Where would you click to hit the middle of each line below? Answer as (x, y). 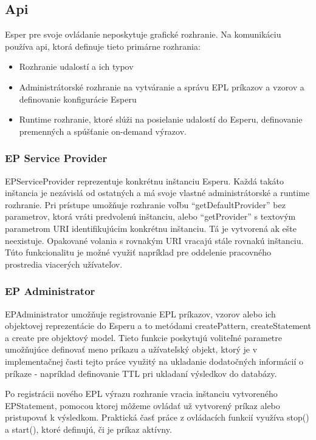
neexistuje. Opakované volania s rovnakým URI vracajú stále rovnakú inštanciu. (154, 240)
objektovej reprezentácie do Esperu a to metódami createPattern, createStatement (158, 326)
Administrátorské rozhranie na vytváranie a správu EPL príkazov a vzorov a (162, 86)
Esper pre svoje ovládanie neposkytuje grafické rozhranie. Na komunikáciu (143, 34)
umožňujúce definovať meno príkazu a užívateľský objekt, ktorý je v (131, 349)
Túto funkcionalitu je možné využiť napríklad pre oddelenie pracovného (138, 252)
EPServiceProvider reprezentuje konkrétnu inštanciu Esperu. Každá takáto (144, 181)
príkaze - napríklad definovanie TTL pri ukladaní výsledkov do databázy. (141, 373)
